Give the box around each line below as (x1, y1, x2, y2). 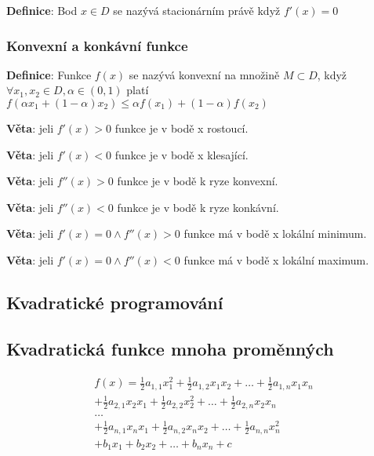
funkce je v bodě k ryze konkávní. (117, 199, 279, 215)
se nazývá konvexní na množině (129, 66, 280, 82)
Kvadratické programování (6, 290, 223, 314)
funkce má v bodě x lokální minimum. (183, 225, 367, 242)
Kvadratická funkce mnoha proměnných (6, 336, 334, 360)
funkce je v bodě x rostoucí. (114, 120, 249, 136)
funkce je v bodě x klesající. (114, 146, 249, 162)
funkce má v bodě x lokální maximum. (183, 251, 369, 268)
